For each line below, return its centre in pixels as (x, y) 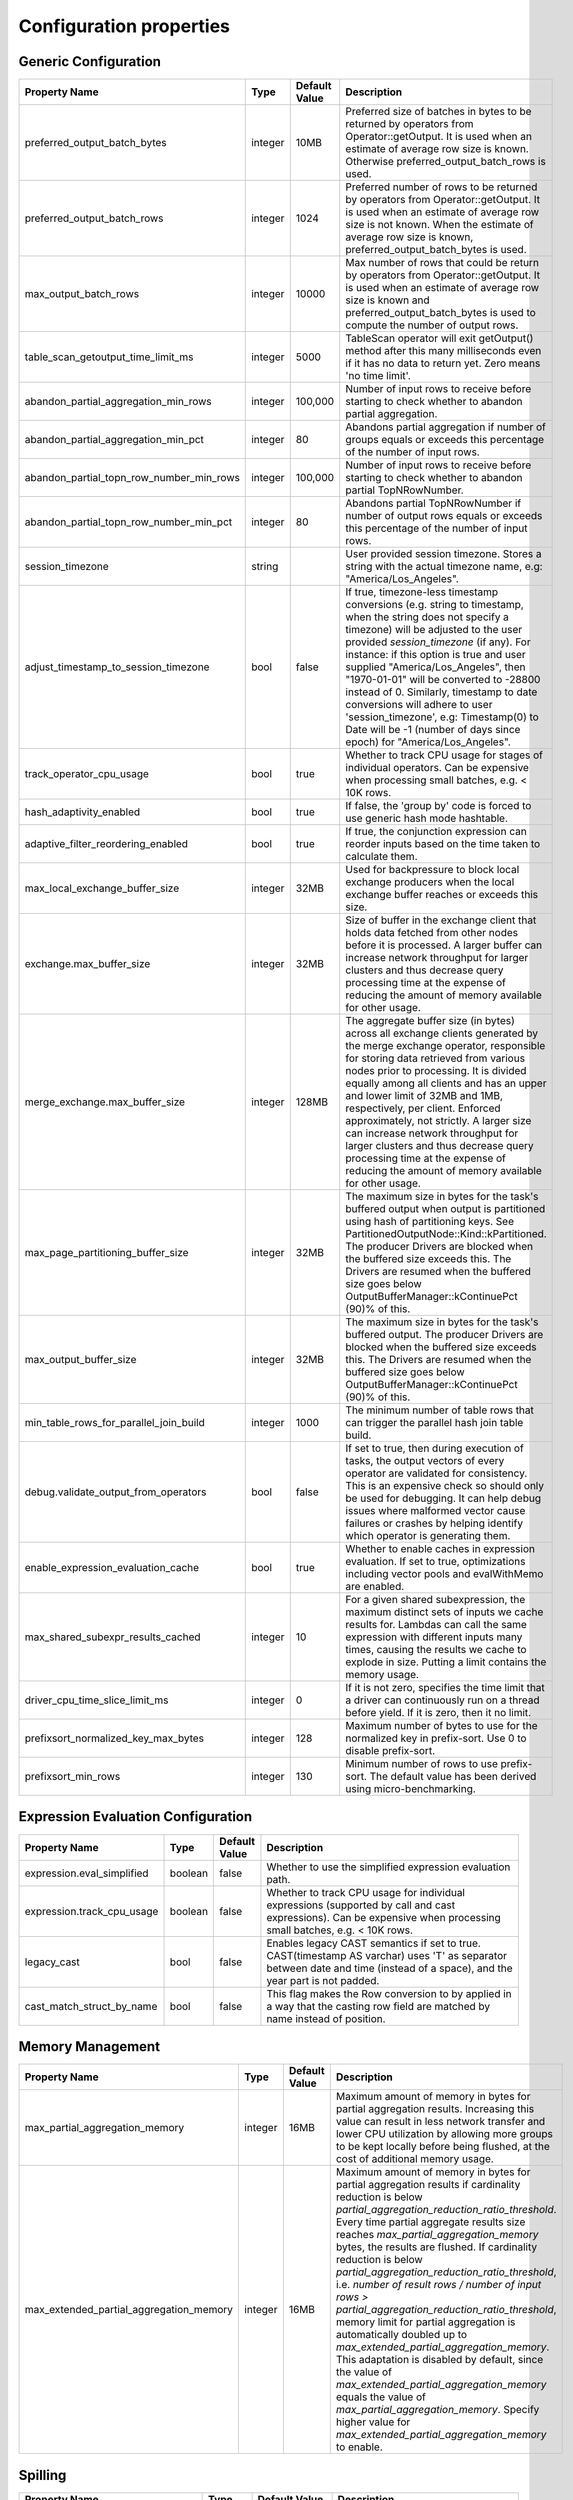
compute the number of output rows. (432, 325)
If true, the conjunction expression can (436, 832)
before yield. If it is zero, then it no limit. (438, 1713)
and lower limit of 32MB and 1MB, (424, 1096)
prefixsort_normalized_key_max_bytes (114, 1738)
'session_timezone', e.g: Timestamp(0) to (442, 717)
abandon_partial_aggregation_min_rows (118, 402)
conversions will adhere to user (419, 705)
